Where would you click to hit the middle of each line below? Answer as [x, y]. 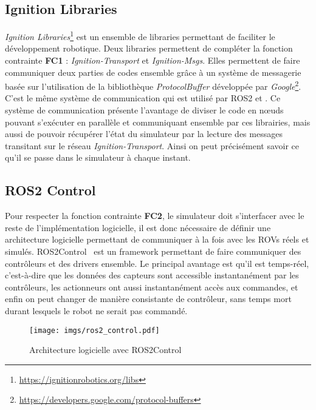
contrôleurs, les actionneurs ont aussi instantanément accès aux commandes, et [152, 287]
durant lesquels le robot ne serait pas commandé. [96, 311]
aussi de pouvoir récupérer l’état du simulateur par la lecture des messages [144, 134]
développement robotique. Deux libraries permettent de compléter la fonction [149, 48]
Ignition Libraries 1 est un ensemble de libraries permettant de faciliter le [140, 35]
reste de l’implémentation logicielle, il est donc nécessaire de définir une [138, 227]
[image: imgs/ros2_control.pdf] [94, 330]
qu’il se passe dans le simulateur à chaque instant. [98, 157]
